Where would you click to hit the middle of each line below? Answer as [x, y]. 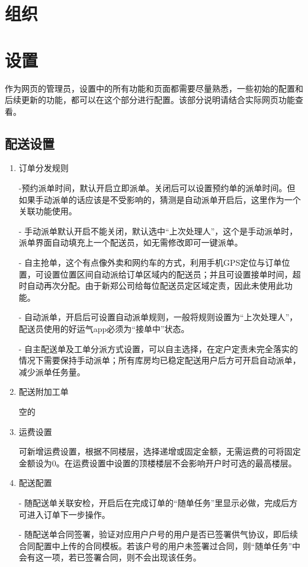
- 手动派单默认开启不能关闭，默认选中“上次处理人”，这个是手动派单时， [158, 231]
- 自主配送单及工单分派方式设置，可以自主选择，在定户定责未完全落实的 [158, 348]
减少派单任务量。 [52, 371]
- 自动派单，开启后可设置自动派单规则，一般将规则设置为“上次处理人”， [158, 317]
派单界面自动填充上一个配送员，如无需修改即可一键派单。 [131, 242]
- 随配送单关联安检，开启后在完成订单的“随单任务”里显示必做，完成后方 [158, 502]
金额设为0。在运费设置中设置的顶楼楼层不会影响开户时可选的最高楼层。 [158, 463]
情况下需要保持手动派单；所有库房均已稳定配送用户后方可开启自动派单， [160, 360]
